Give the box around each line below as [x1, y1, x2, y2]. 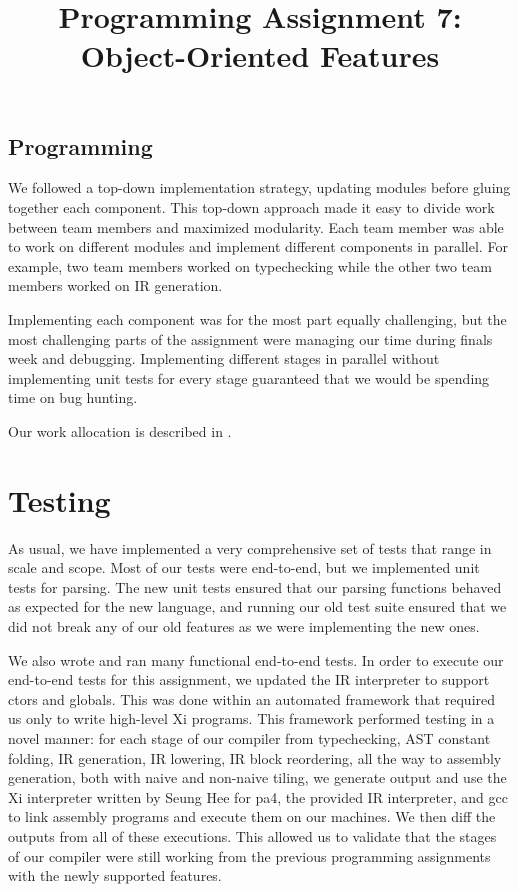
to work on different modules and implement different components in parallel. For [8, 236, 508, 257]
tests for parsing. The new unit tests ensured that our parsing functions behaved [8, 576, 502, 597]
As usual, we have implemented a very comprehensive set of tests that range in [8, 537, 492, 558]
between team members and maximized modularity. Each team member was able [8, 216, 504, 237]
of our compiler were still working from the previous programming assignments [8, 845, 491, 866]
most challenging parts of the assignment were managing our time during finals [8, 328, 493, 349]
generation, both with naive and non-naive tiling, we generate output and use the [8, 767, 507, 788]
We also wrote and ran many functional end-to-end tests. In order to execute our [8, 649, 504, 670]
